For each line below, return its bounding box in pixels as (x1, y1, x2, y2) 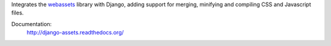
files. (11, 9, 24, 16)
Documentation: (11, 20, 52, 27)
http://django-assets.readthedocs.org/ (26, 29, 124, 36)
